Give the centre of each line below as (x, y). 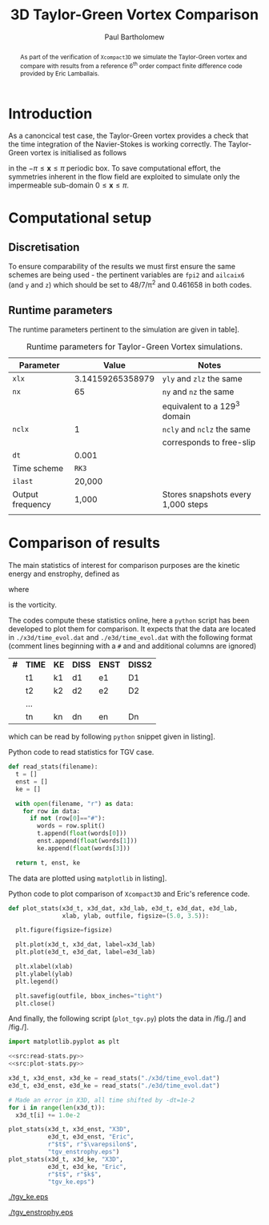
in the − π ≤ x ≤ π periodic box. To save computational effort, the (115, 168)
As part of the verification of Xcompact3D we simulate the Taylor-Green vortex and (133, 56)
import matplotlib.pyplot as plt (64, 1042)
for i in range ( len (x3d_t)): (57, 1107)
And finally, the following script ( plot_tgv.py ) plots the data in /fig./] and (127, 1018)
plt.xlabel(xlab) (44, 967)
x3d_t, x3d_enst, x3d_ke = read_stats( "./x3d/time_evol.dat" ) (114, 1078)
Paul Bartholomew (134, 37)
